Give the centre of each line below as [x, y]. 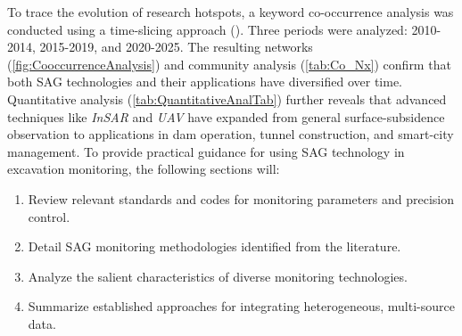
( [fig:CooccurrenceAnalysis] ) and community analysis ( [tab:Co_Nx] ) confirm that [229, 64]
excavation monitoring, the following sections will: [144, 169]
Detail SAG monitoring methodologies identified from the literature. [214, 246]
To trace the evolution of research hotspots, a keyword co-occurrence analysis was [231, 12]
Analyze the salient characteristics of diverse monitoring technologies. [218, 276]
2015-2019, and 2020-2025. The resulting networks [176, 47]
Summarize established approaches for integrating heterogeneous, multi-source [241, 306]
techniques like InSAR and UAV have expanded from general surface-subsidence [226, 116]
